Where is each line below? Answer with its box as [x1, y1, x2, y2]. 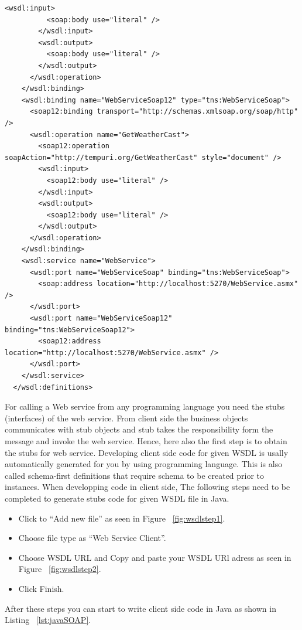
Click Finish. [18, 582, 64, 594]
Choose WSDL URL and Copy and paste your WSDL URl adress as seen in [18, 551, 291, 563]
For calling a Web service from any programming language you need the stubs [5, 400, 285, 413]
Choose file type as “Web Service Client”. [18, 532, 166, 544]
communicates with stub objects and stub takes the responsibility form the [5, 423, 273, 435]
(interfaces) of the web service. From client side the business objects [5, 411, 248, 424]
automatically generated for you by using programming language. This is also [5, 458, 283, 470]
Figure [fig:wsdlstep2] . [18, 563, 101, 575]
